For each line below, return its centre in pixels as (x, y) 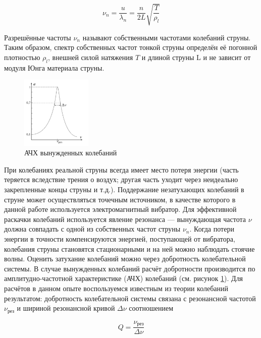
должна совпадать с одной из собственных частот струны (92, 229)
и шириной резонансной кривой (66, 308)
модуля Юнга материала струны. (54, 67)
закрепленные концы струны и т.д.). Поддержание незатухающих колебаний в (124, 189)
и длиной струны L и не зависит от (196, 57)
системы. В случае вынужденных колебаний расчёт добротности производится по (130, 268)
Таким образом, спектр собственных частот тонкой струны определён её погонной (131, 47)
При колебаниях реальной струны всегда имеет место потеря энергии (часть (121, 169)
